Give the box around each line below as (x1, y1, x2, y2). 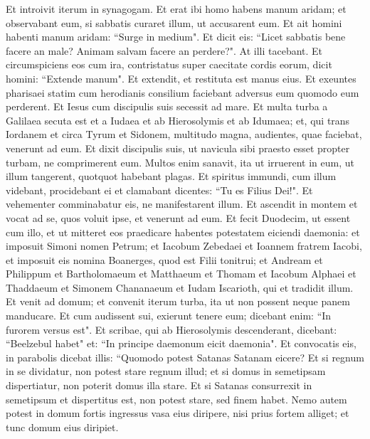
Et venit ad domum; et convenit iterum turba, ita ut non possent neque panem (6, 294, 350, 309)
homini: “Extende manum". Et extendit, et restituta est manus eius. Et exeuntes (6, 70, 356, 85)
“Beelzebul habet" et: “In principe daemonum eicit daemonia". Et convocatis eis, (6, 336, 356, 351)
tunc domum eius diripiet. (6, 419, 119, 434)
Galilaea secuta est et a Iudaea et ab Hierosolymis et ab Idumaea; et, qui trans (6, 112, 350, 127)
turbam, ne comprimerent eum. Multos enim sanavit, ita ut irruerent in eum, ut (6, 154, 355, 169)
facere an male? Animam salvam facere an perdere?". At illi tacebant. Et (6, 43, 323, 58)
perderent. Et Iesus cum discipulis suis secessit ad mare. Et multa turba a (6, 99, 328, 114)
